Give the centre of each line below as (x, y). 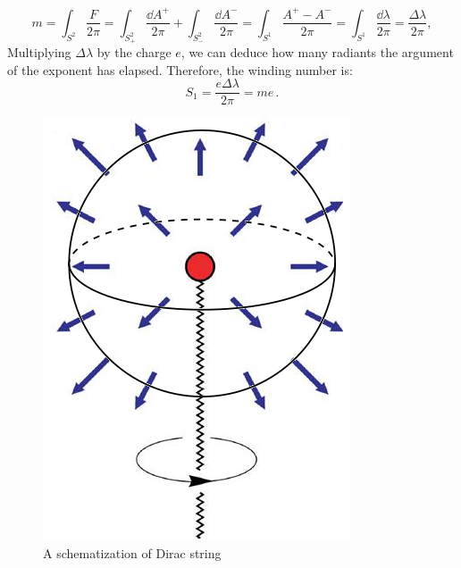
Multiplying (39, 52)
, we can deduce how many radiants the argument (317, 52)
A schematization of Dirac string (132, 553)
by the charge (134, 52)
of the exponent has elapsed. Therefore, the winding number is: (180, 69)
